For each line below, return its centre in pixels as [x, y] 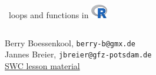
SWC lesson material [42, 66]
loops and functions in [49, 15]
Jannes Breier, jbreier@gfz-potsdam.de [78, 54]
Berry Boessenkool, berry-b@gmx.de [70, 42]
